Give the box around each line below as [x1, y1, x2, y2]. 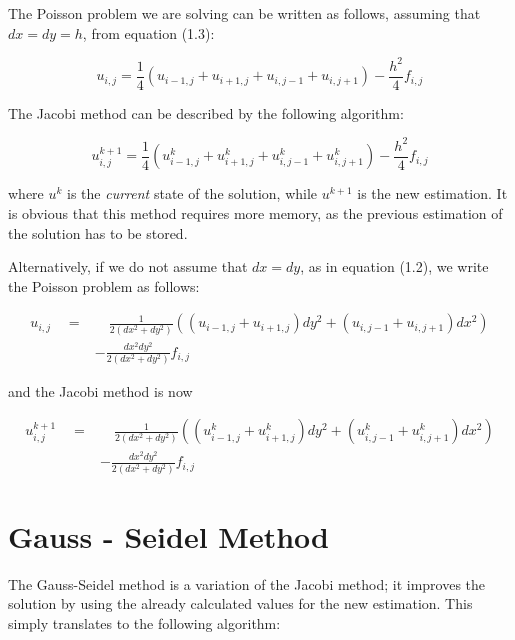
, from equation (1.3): [82, 22, 215, 43]
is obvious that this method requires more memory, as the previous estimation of [8, 202, 503, 223]
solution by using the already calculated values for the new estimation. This [8, 593, 473, 614]
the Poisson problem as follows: [8, 275, 200, 296]
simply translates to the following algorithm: [8, 612, 281, 633]
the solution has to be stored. [8, 222, 188, 243]
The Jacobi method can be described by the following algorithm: [8, 102, 404, 123]
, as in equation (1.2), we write [300, 256, 489, 277]
